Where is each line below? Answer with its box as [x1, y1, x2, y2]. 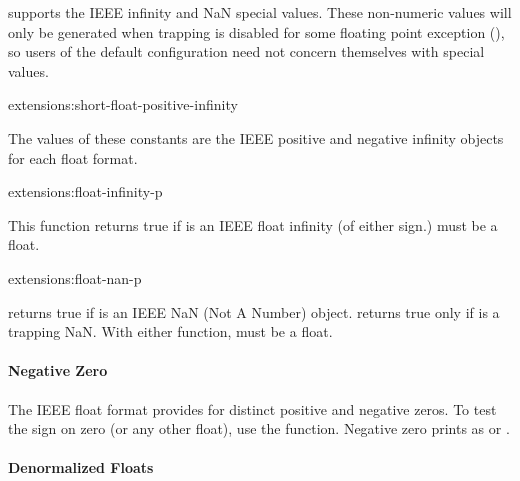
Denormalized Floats [8, 457, 154, 478]
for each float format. [8, 147, 138, 168]
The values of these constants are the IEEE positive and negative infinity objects [8, 127, 504, 148]
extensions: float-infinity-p [8, 181, 163, 202]
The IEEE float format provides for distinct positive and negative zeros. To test [8, 398, 497, 419]
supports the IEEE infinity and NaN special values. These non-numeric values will [8, 2, 512, 22]
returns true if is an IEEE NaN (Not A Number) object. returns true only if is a [8, 301, 500, 322]
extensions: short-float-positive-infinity [8, 94, 238, 115]
